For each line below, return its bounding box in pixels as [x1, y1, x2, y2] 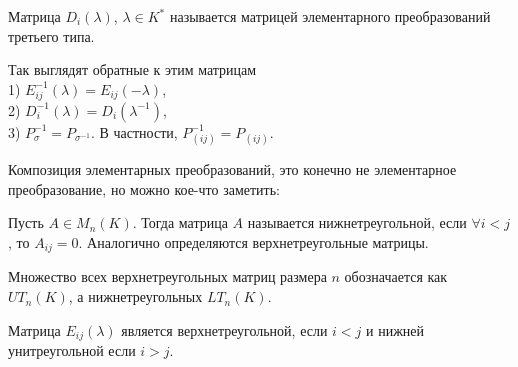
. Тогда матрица [132, 212, 228, 233]
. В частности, [90, 121, 178, 142]
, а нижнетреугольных [68, 286, 203, 307]
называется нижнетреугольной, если [247, 212, 467, 233]
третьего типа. [8, 25, 95, 46]
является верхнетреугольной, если [121, 319, 328, 340]
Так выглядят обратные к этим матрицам [8, 59, 257, 80]
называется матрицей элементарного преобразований [169, 6, 491, 26]
